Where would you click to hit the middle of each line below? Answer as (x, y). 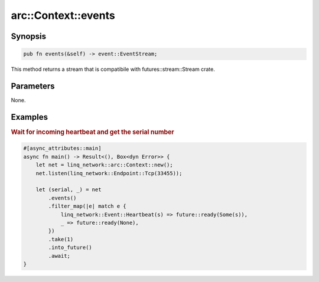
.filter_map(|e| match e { (87, 206)
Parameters (33, 86)
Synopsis (29, 36)
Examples (30, 117)
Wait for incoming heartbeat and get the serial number (92, 132)
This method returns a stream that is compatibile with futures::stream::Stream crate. (113, 69)
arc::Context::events (63, 15)
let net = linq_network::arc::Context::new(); (105, 165)
